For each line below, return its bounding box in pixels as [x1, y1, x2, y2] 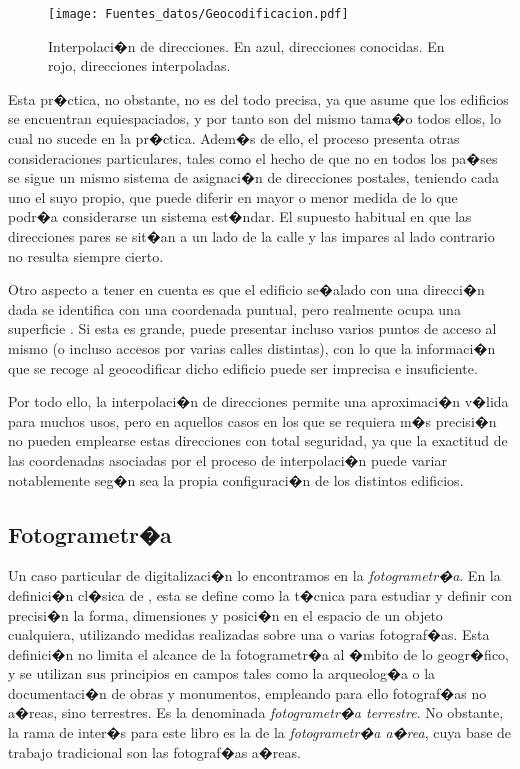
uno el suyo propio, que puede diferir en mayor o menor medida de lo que [8, 186, 458, 207]
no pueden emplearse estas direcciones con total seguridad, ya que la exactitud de [8, 430, 508, 451]
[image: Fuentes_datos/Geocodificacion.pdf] [48, 7, 349, 21]
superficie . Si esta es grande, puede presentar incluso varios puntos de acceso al [8, 318, 497, 339]
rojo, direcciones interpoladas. [48, 55, 231, 76]
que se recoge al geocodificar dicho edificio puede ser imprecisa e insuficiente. [8, 357, 478, 378]
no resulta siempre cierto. [8, 245, 164, 266]
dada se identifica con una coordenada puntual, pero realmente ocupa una [8, 298, 461, 319]
